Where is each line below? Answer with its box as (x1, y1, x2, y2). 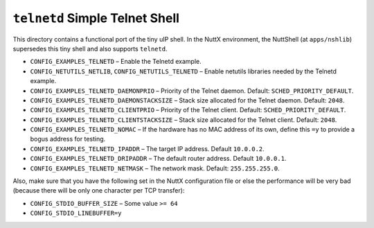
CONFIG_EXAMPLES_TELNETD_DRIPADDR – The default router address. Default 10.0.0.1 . (30, 155, 287, 163)
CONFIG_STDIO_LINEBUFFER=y (30, 209, 122, 218)
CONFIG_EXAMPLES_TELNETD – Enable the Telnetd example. (30, 58, 202, 66)
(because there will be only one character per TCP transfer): (12, 186, 185, 195)
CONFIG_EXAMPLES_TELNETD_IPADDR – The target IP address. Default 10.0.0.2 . (30, 144, 265, 152)
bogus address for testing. (30, 135, 106, 143)
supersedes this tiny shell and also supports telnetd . (12, 44, 168, 53)
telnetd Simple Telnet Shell (12, 10, 180, 26)
